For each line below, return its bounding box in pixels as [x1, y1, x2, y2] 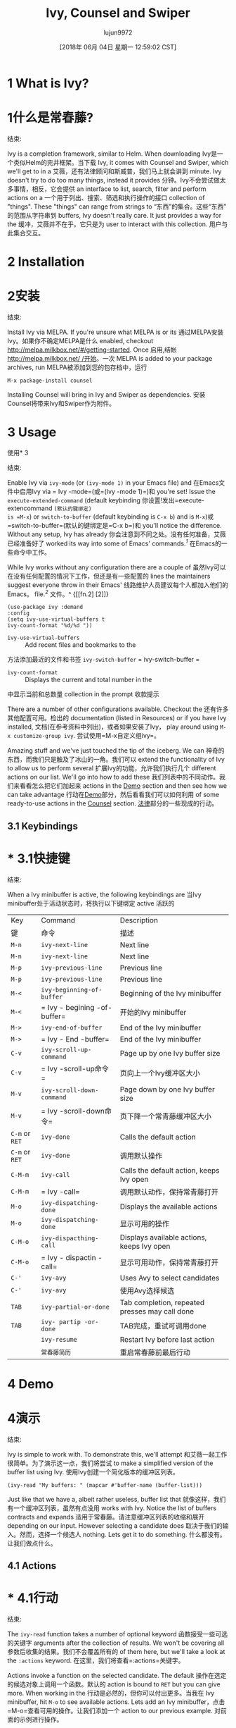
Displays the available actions [119, 1202, 218, 1211]
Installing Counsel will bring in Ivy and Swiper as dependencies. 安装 [7, 390, 206, 399]
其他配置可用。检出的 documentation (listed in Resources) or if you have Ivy [7, 714, 227, 722]
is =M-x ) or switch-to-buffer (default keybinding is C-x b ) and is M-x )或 [7, 512, 214, 521]
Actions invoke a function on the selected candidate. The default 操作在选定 [7, 1672, 227, 1680]
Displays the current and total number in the [25, 675, 152, 684]
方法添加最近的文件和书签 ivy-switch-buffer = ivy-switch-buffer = [7, 655, 200, 664]
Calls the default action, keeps [119, 1165, 220, 1175]
